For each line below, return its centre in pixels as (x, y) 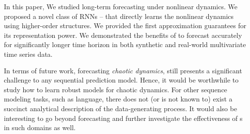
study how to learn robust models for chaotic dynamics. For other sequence (116, 89)
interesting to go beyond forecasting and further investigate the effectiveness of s (123, 118)
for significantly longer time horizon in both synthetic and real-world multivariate (125, 44)
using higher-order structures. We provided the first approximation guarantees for (125, 25)
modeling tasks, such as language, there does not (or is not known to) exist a (118, 99)
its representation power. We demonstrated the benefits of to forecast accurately (123, 35)
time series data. (28, 54)
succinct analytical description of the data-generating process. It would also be (121, 108)
